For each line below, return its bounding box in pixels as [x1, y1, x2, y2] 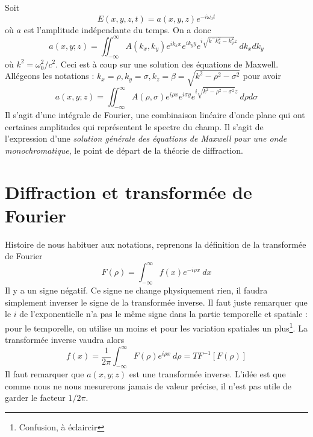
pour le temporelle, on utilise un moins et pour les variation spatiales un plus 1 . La [5, 319, 308, 334]
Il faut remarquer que [5, 368, 84, 380]
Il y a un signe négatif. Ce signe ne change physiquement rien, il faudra [5, 284, 268, 297]
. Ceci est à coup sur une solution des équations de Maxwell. [55, 57, 279, 70]
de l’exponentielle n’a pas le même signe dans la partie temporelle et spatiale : [19, 307, 308, 320]
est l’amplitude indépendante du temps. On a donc [23, 23, 211, 36]
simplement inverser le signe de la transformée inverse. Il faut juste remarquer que [5, 295, 308, 308]
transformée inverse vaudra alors [5, 333, 125, 346]
